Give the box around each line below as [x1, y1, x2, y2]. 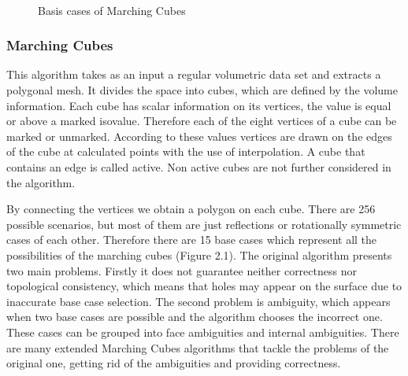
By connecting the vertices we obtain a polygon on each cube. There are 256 [6, 201, 376, 217]
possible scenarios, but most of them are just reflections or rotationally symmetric [6, 216, 402, 232]
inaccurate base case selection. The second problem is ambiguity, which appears [6, 293, 391, 309]
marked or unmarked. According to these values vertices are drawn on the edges [6, 127, 392, 144]
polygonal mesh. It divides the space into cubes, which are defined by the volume [6, 82, 398, 98]
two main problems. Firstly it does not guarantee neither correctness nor [6, 262, 357, 278]
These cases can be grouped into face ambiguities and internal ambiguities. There [6, 323, 399, 340]
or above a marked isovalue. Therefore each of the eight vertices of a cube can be [6, 112, 397, 129]
